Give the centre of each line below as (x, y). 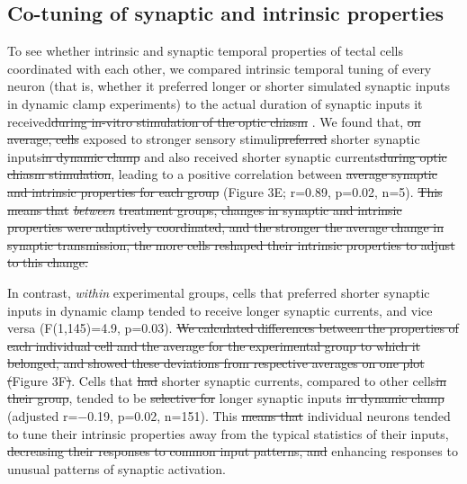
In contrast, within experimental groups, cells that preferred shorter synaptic (219, 292)
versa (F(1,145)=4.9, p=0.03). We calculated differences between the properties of (233, 328)
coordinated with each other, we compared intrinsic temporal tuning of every (220, 68)
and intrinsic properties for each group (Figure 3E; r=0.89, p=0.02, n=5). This (225, 191)
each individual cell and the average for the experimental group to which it (214, 345)
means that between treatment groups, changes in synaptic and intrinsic (205, 209)
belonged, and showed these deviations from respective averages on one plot (216, 363)
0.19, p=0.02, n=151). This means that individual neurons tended (269, 416)
